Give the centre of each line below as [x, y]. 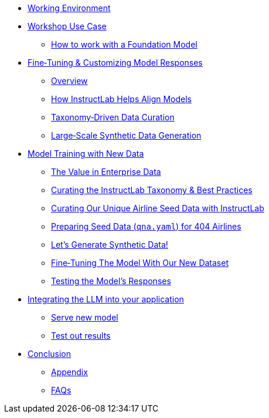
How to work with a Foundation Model [124, 44]
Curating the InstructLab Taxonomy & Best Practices [152, 190]
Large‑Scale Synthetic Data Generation [126, 135]
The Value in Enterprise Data [106, 172]
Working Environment [69, 8]
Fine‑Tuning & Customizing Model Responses [115, 63]
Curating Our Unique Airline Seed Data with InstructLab [158, 208]
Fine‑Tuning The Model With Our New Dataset [140, 263]
